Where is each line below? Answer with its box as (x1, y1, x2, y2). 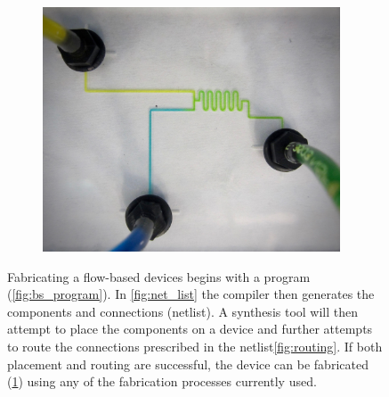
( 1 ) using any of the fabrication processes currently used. (7, 372, 317, 391)
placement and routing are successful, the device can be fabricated (7, 354, 369, 373)
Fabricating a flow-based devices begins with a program (7, 267, 311, 285)
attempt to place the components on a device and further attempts (7, 319, 373, 338)
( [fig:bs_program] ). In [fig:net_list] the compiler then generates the (7, 285, 375, 303)
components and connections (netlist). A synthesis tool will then (7, 302, 359, 320)
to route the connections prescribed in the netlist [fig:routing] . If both (7, 337, 383, 355)
